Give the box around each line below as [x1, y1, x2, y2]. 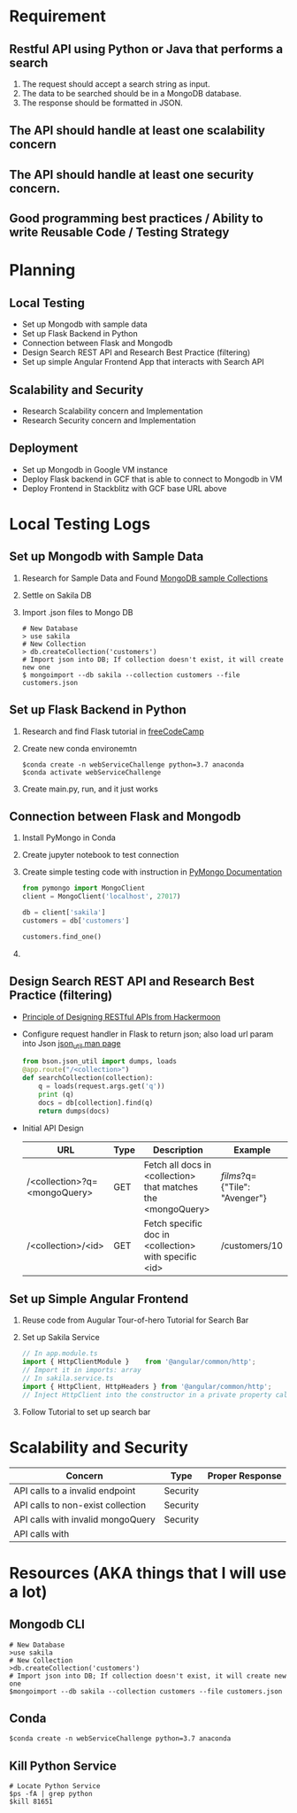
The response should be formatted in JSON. [21, 97, 183, 108]
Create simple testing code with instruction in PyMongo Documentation [21, 867, 283, 877]
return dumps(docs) [38, 1107, 110, 1115]
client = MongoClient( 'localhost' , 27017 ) [21, 892, 181, 901]
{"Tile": [220, 1180, 250, 1192]
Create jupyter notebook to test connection [21, 850, 179, 860]
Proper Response [207, 1470, 282, 1482]
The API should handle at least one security [9, 166, 255, 182]
